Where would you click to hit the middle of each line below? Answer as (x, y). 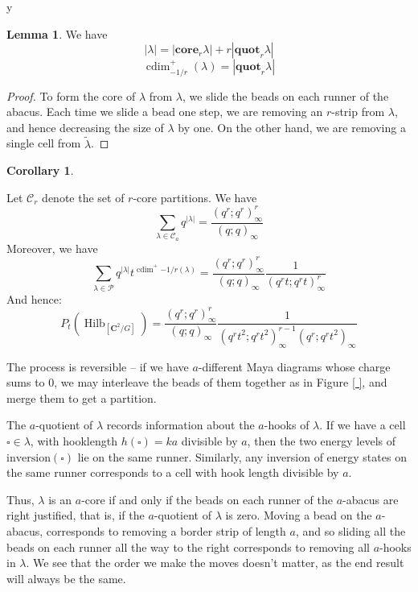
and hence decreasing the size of (85, 127)
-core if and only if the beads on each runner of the (207, 499)
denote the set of (83, 197)
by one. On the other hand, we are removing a (292, 127)
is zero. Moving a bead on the (299, 515)
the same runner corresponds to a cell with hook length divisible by (173, 472)
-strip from (358, 112)
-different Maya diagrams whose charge (294, 366)
